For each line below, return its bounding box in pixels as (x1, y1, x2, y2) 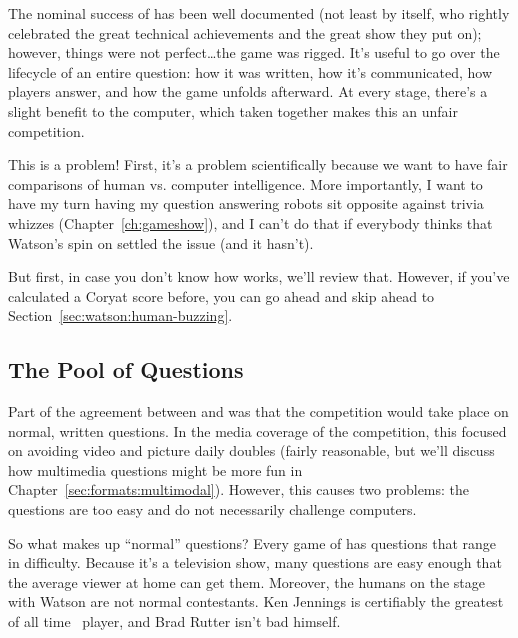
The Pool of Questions (8, 354, 244, 385)
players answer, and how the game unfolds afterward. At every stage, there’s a (8, 81, 488, 102)
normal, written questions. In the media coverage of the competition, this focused (8, 420, 507, 441)
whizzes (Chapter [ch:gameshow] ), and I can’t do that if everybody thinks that (8, 212, 493, 233)
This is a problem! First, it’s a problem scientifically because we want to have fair (8, 154, 508, 175)
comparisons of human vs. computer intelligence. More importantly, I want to (8, 173, 483, 194)
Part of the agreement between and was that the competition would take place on (8, 401, 509, 422)
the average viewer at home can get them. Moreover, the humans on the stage (8, 571, 486, 592)
